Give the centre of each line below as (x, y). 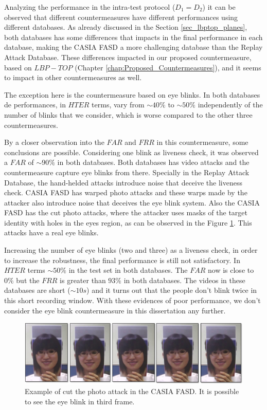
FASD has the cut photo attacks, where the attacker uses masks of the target (126, 212)
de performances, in (35, 105)
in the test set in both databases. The (128, 270)
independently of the (230, 105)
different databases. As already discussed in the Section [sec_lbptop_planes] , (126, 27)
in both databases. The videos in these (184, 280)
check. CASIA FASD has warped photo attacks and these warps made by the (126, 192)
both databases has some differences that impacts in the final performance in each (133, 37)
